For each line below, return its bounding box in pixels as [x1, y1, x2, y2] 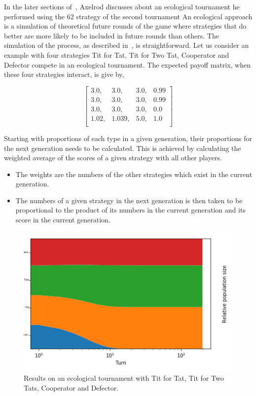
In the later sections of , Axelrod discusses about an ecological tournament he [4, 1, 240, 11]
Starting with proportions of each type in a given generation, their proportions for [4, 133, 252, 143]
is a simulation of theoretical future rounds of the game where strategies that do [4, 21, 247, 31]
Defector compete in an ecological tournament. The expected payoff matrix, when [4, 59, 251, 70]
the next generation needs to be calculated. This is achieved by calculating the [4, 143, 241, 153]
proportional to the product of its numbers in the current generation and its [15, 205, 246, 215]
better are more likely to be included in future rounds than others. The [4, 30, 219, 40]
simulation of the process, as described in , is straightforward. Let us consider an [4, 40, 249, 50]
